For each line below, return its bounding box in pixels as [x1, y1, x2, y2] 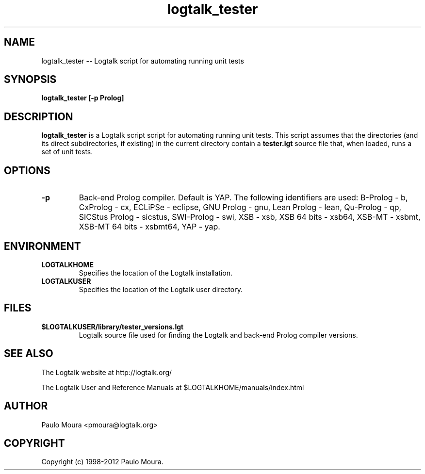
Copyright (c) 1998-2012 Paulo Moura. [41, 458, 163, 466]
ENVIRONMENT [4, 240, 81, 252]
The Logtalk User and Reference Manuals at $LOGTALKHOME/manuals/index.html [41, 383, 304, 392]
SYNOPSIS [4, 73, 57, 86]
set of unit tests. [41, 147, 93, 156]
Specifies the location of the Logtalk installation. [79, 268, 233, 277]
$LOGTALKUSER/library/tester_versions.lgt [41, 322, 184, 331]
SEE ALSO [4, 347, 53, 360]
